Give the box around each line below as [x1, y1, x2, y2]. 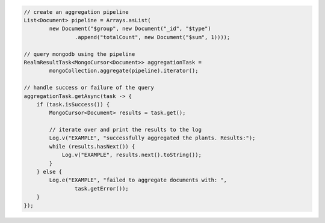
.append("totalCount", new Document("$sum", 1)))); [74, 34, 231, 40]
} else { [36, 168, 63, 176]
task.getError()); [74, 185, 129, 192]
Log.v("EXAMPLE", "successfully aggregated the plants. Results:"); [49, 135, 256, 141]
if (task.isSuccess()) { [36, 101, 110, 108]
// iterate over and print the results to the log [49, 126, 202, 133]
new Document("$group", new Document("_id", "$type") [49, 25, 211, 32]
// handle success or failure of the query [23, 84, 155, 91]
